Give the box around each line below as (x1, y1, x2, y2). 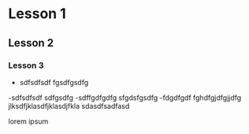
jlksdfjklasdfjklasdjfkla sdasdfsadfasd (8, 101, 130, 110)
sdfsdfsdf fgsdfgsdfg (19, 77, 89, 87)
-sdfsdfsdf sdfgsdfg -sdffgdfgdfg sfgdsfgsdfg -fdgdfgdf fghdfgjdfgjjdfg (8, 92, 242, 102)
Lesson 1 (8, 5, 67, 23)
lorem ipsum (8, 116, 49, 126)
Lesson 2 (8, 36, 54, 50)
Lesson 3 (8, 60, 44, 71)
